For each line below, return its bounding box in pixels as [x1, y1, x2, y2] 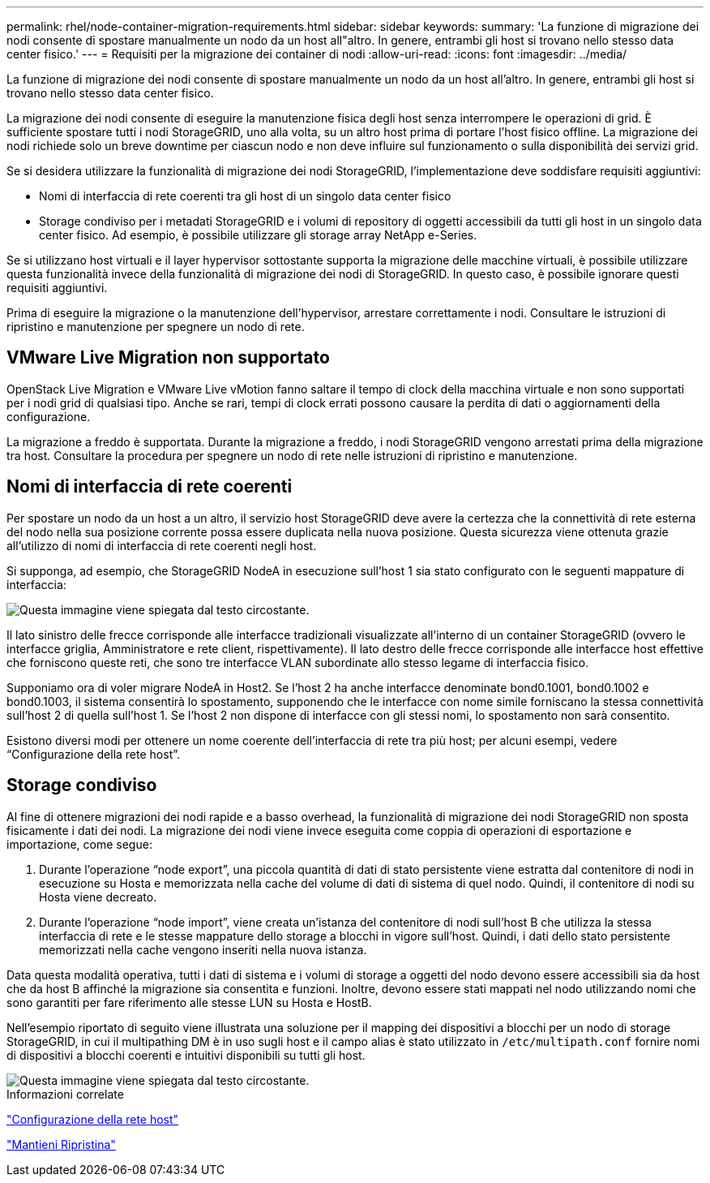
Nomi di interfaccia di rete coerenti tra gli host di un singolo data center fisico [39, 189, 451, 203]
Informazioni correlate [6, 1086, 124, 1101]
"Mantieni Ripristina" [6, 1137, 116, 1151]
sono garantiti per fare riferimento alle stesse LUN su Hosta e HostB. [6, 995, 372, 1009]
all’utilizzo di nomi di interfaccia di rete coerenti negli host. [6, 538, 317, 553]
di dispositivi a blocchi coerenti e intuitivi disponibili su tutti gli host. [6, 1047, 366, 1062]
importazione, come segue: [6, 837, 152, 851]
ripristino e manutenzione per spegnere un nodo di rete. [6, 320, 305, 333]
